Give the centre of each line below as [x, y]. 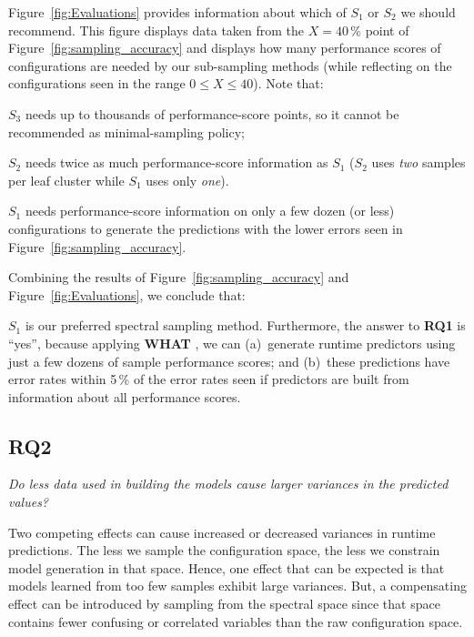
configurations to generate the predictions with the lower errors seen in [206, 228]
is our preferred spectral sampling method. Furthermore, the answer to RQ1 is [245, 325]
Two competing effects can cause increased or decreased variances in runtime [222, 532]
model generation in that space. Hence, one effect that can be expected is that [227, 567]
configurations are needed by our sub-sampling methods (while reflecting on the [230, 65]
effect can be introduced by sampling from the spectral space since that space [224, 604]
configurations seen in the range [97, 83]
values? [29, 502]
